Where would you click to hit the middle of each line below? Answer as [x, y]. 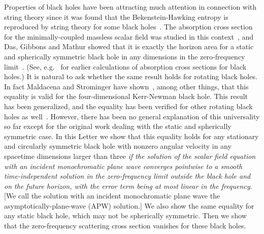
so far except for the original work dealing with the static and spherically [118, 126]
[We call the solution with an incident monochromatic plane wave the [112, 196]
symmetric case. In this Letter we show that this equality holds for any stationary [131, 136]
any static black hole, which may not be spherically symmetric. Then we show [125, 215]
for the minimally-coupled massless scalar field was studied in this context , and [129, 36]
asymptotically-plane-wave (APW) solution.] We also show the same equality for [129, 205]
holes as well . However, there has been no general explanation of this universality [132, 116]
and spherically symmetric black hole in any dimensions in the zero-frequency [125, 56]
